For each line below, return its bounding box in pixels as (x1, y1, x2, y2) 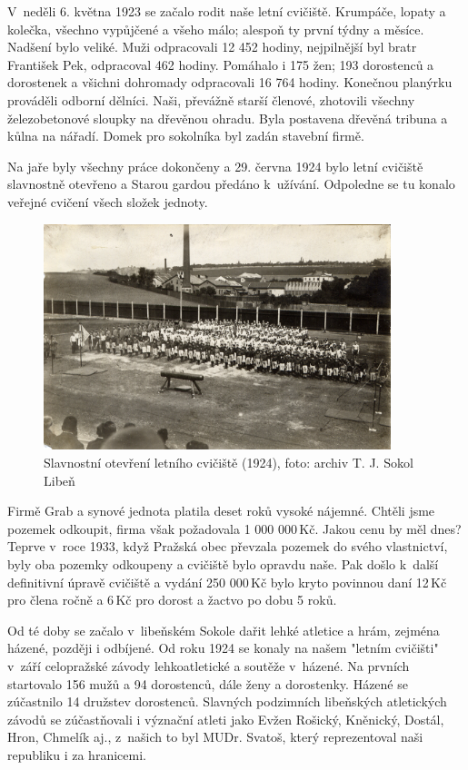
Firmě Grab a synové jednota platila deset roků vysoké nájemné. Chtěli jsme (7, 501, 435, 520)
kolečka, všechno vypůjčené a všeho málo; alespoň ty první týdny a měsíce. (7, 19, 424, 38)
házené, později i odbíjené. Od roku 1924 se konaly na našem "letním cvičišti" (7, 638, 439, 657)
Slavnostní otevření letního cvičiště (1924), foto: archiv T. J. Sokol (44, 453, 413, 472)
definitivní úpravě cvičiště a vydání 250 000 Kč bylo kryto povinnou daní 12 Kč (7, 572, 447, 591)
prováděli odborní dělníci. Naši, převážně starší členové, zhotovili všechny (7, 90, 415, 109)
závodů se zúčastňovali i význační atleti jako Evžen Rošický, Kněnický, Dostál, (7, 709, 444, 728)
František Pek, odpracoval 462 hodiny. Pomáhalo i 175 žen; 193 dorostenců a (7, 54, 434, 74)
